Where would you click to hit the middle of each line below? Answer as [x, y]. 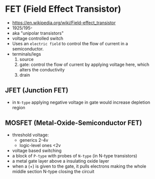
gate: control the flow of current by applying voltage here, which [84, 64]
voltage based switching [37, 150]
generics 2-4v [34, 140]
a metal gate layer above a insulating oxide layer [61, 161]
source [26, 59]
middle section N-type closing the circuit [53, 171]
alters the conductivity [42, 69]
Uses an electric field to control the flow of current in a [70, 43]
